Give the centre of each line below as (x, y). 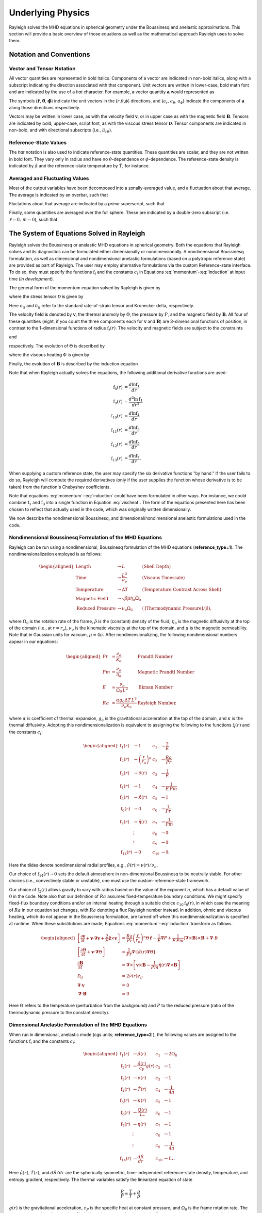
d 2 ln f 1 (136, 399)
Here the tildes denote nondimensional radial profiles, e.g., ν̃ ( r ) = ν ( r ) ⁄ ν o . (83, 865)
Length (83, 567)
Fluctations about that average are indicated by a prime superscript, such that (87, 204)
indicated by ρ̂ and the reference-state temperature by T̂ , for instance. (79, 166)
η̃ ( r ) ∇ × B (168, 965)
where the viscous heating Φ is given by (49, 355)
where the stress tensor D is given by (46, 296)
